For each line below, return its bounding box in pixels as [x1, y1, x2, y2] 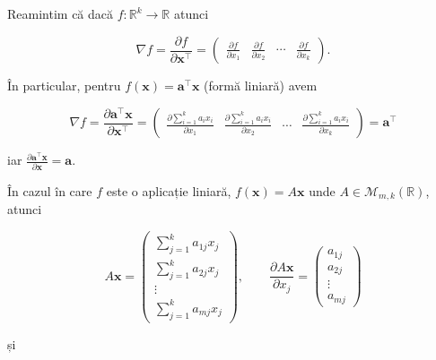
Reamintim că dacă [7, 4, 114, 22]
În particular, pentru [7, 76, 121, 95]
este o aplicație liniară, [106, 181, 231, 200]
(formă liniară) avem [204, 76, 318, 95]
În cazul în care [7, 181, 92, 200]
